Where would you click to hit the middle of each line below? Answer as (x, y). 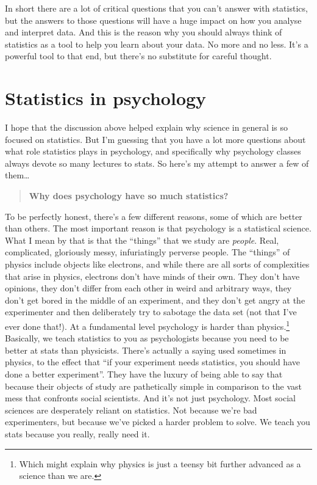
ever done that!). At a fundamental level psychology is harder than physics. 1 (148, 325)
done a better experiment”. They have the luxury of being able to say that (144, 374)
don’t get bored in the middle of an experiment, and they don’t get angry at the (155, 300)
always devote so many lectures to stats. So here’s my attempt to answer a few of (157, 163)
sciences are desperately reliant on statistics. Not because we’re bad (131, 410)
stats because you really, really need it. (77, 434)
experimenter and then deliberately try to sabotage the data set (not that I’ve (151, 312)
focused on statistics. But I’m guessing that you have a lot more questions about (155, 139)
